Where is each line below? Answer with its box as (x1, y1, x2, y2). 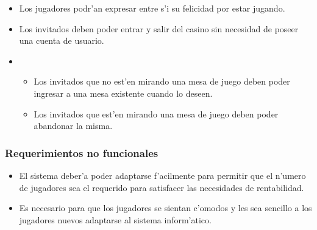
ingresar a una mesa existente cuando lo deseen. (34, 86, 213, 99)
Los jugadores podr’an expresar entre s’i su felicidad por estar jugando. (19, 2, 285, 14)
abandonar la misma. (34, 119, 113, 132)
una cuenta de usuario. (19, 34, 104, 47)
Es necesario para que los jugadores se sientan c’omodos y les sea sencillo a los (19, 201, 312, 214)
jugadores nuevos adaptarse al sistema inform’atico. (19, 213, 212, 226)
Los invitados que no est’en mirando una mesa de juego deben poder (34, 75, 290, 88)
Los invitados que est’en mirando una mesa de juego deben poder (34, 107, 279, 120)
